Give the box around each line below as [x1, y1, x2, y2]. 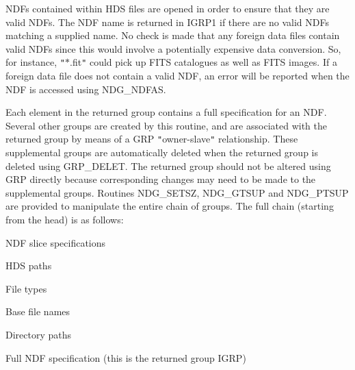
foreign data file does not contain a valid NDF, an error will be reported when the [5, 69, 350, 83]
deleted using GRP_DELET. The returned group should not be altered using [5, 158, 331, 173]
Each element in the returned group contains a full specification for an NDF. [5, 105, 327, 119]
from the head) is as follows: [5, 212, 124, 227]
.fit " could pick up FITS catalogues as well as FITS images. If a [70, 55, 337, 69]
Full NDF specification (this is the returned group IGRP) [5, 350, 246, 365]
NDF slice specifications [5, 235, 106, 249]
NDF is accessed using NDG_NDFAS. [5, 82, 166, 96]
